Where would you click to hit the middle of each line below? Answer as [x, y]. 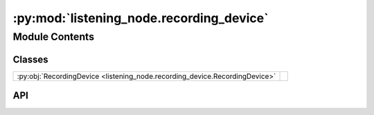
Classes [30, 59]
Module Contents [54, 37]
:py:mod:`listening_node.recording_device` [141, 18]
